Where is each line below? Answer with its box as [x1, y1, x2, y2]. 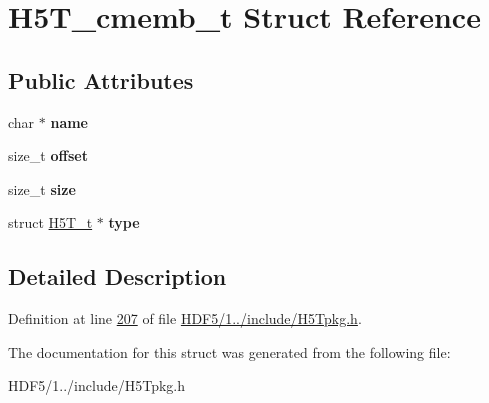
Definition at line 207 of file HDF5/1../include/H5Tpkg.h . [8, 308, 362, 329]
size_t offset [8, 145, 88, 166]
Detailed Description [8, 261, 227, 292]
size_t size [8, 178, 76, 199]
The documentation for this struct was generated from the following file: [8, 341, 451, 362]
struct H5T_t [8, 212, 93, 233]
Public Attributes [8, 64, 194, 95]
